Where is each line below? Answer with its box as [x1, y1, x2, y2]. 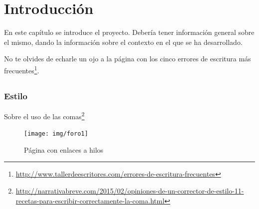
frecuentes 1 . [4, 63, 39, 75]
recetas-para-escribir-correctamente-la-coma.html [15, 195, 165, 206]
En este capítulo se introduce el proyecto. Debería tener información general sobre [4, 27, 255, 37]
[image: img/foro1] [24, 130, 88, 138]
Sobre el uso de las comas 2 [4, 109, 85, 121]
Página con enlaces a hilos [24, 144, 104, 155]
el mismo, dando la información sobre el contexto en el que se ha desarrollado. [4, 36, 243, 47]
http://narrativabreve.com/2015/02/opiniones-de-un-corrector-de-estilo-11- [15, 185, 244, 196]
